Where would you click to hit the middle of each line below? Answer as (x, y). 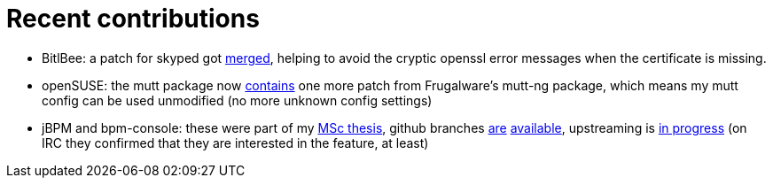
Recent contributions (133, 19)
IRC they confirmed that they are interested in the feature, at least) (235, 143)
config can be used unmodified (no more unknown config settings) (237, 100)
